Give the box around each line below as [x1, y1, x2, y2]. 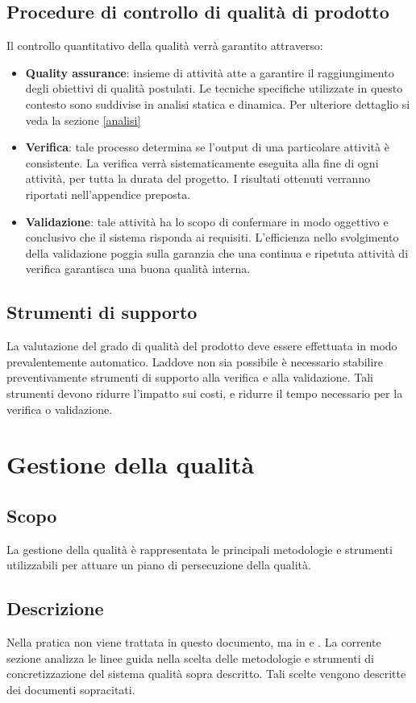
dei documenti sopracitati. [6, 680, 135, 697]
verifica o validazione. [6, 400, 113, 417]
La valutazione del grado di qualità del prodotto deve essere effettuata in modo [6, 337, 397, 354]
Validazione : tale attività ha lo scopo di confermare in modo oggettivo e [25, 213, 389, 230]
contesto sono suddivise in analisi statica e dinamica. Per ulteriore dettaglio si [25, 95, 410, 112]
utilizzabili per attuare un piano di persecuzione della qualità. [6, 556, 311, 573]
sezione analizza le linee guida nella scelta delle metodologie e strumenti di [6, 649, 374, 666]
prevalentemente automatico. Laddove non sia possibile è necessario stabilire [6, 353, 384, 370]
